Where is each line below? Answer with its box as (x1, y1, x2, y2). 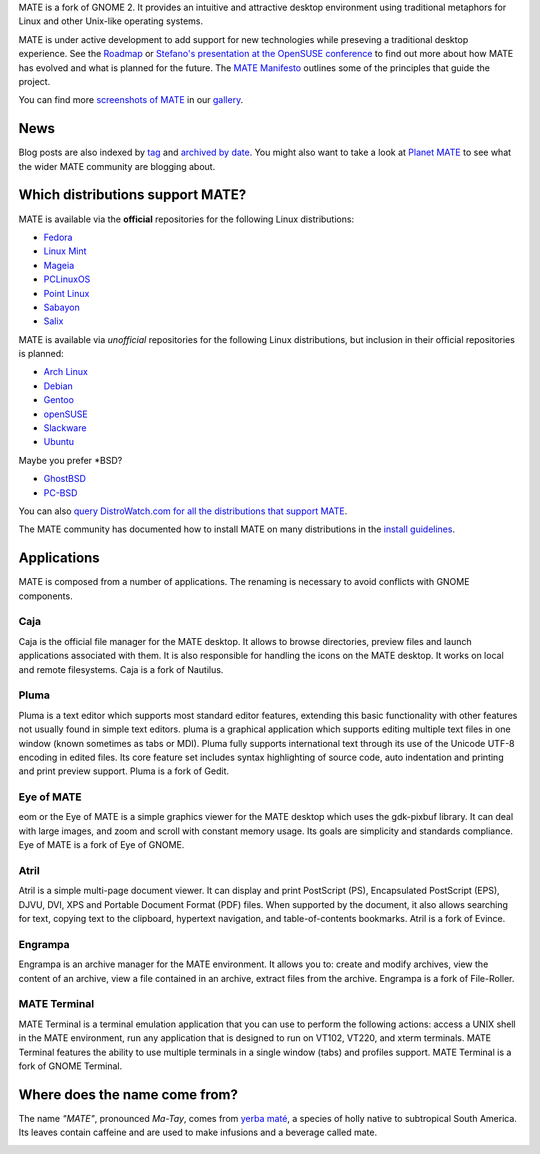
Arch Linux (43, 366, 89, 378)
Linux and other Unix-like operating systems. (18, 15, 204, 27)
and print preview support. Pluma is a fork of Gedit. (18, 765, 230, 777)
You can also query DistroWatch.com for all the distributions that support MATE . (18, 505, 348, 517)
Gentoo (43, 394, 75, 406)
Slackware (43, 422, 87, 434)
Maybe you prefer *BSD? (18, 454, 123, 466)
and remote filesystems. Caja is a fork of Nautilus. (18, 663, 224, 675)
